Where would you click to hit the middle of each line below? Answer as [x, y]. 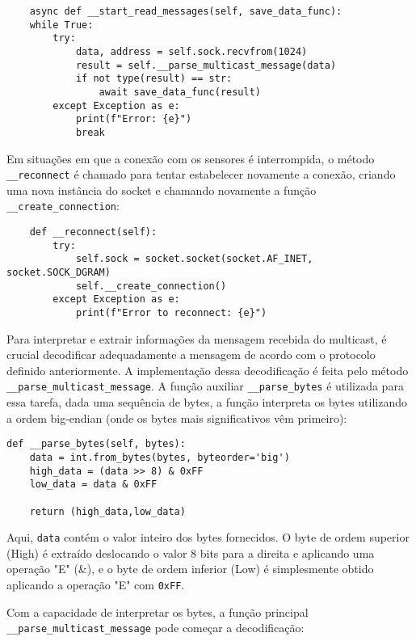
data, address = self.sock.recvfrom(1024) [191, 51]
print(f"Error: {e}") [134, 119]
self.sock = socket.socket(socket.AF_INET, [194, 259]
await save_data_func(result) [180, 92]
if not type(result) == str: [154, 79]
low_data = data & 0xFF [93, 485]
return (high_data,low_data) [107, 511]
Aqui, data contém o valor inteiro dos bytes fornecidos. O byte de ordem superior [208, 537]
